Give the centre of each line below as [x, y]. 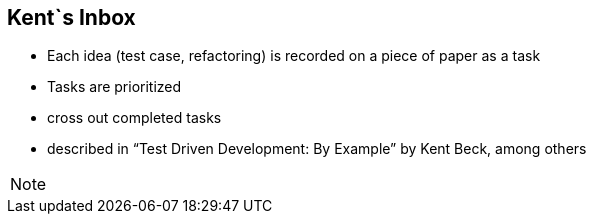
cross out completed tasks [134, 118]
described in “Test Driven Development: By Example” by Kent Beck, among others [317, 149]
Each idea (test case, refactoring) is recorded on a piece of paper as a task [294, 56]
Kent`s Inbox [71, 17]
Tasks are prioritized [114, 87]
